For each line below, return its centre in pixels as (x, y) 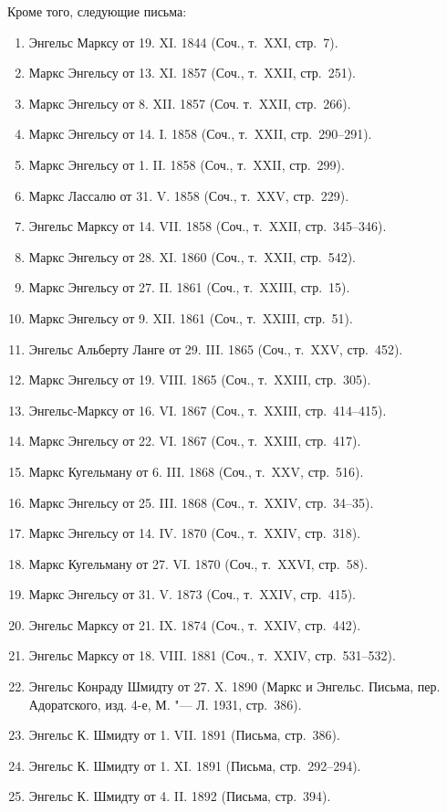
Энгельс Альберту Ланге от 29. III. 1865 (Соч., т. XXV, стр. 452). (216, 348)
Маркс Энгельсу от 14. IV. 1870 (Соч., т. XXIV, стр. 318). (195, 533)
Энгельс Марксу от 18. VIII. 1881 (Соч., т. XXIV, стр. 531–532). (212, 655)
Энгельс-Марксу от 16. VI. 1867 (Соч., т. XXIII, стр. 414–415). (208, 410)
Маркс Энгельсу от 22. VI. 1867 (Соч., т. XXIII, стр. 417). (195, 441)
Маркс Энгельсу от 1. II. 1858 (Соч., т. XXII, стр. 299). (187, 164)
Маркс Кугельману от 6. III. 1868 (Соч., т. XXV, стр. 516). (196, 471)
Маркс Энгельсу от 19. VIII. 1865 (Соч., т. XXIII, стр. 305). (200, 380)
